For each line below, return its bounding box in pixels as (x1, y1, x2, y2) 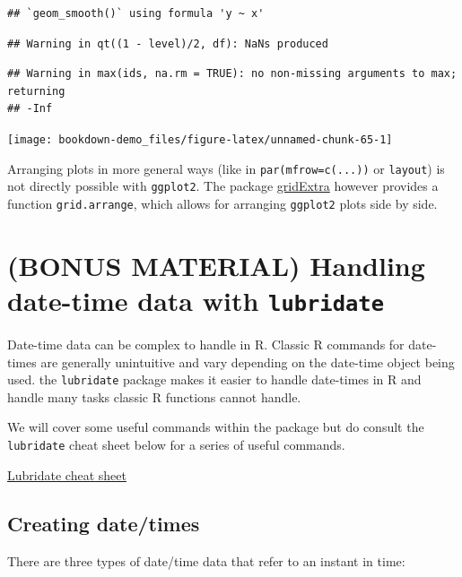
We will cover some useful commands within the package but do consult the (7, 418, 424, 436)
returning (7, 84, 65, 98)
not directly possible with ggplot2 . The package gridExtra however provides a (7, 177, 439, 195)
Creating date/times (7, 509, 200, 537)
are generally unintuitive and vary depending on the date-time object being (40, 352, 455, 371)
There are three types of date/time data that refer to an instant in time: (7, 551, 405, 570)
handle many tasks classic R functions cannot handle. (7, 387, 301, 406)
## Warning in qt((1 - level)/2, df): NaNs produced (7, 37, 328, 50)
